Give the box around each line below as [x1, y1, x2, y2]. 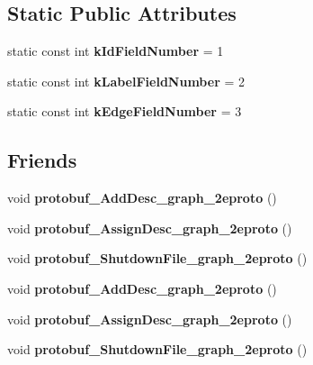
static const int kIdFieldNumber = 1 [7, 41, 224, 60]
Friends [7, 146, 77, 174]
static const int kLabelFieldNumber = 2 [7, 71, 245, 90]
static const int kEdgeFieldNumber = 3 [7, 102, 242, 121]
